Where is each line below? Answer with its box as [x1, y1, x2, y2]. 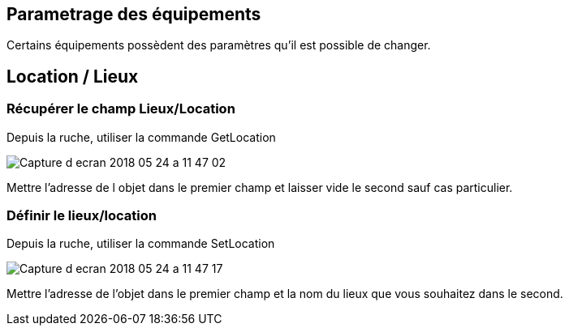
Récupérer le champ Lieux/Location [6, 100, 235, 117]
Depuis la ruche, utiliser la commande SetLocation [6, 236, 275, 251]
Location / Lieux [6, 66, 139, 87]
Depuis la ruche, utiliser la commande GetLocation [6, 130, 276, 144]
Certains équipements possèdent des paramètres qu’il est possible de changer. [6, 38, 431, 53]
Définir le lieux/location [6, 207, 157, 224]
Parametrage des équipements [6, 4, 261, 24]
